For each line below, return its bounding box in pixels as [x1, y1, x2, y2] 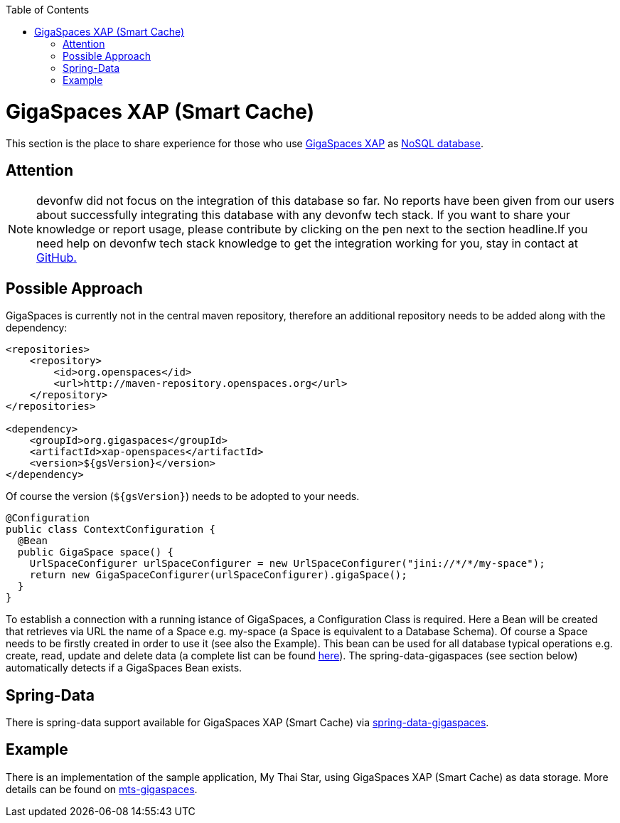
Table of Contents [6, 4, 90, 16]
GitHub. [36, 250, 77, 265]
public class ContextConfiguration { [6, 524, 216, 536]
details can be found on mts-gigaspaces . [6, 782, 198, 795]
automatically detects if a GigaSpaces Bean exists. [6, 662, 242, 674]
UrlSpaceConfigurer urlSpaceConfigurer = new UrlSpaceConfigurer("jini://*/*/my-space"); [29, 558, 545, 570]
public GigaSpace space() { [17, 546, 174, 558]
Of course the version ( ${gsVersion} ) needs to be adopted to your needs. [6, 490, 360, 503]
